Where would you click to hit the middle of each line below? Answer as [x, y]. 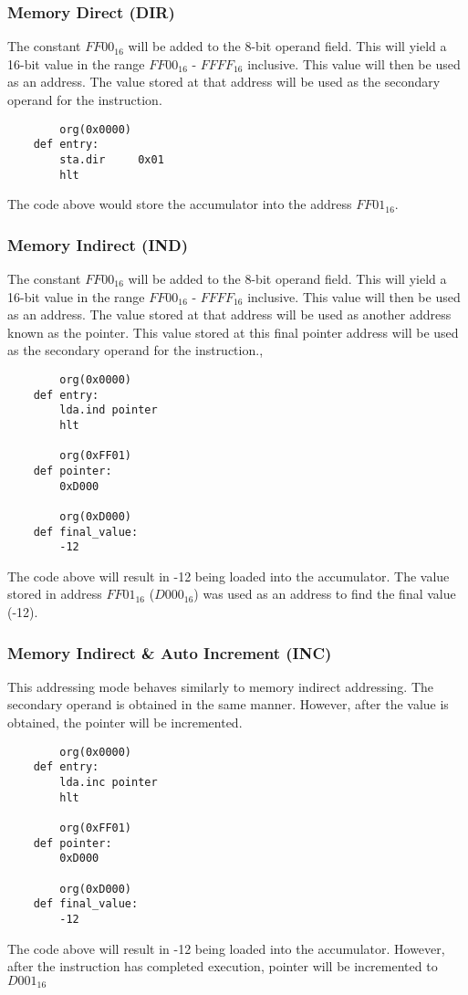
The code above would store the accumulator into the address [180, 204]
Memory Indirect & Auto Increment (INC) [170, 652]
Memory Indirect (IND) [98, 244]
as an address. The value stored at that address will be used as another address [229, 314]
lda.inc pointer [109, 782]
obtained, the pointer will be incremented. [125, 723]
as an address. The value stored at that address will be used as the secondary [224, 82]
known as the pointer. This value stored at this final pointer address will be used [233, 332]
